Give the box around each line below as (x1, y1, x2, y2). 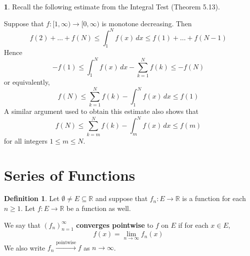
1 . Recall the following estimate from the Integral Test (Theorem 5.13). (4, 1, 220, 11)
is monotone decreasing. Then (101, 18, 192, 28)
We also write (4, 242, 45, 253)
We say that (4, 219, 41, 230)
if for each (178, 219, 208, 230)
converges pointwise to (76, 219, 154, 230)
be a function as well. (66, 203, 131, 213)
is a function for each (182, 193, 246, 204)
